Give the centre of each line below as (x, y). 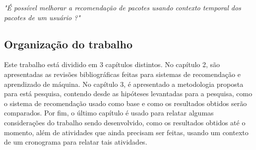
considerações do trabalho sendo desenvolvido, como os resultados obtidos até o (125, 122)
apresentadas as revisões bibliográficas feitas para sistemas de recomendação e (122, 74)
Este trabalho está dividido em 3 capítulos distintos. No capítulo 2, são (112, 64)
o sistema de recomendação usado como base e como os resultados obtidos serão (126, 103)
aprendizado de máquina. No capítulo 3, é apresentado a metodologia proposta (124, 84)
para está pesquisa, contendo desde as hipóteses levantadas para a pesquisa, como (128, 94)
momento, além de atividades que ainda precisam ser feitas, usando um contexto (126, 132)
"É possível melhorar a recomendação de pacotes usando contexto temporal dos (123, 7)
